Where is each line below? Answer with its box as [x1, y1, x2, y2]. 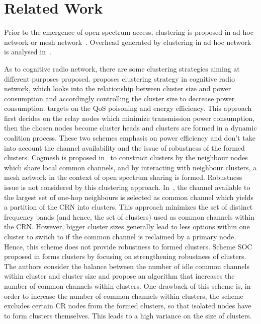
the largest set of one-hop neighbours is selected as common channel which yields [4, 191, 254, 202]
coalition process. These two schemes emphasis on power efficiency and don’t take [4, 133, 255, 143]
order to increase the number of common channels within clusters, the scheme [4, 290, 243, 301]
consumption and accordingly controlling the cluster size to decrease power [4, 93, 235, 103]
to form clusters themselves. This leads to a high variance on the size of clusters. [4, 310, 252, 320]
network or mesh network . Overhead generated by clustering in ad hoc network [4, 36, 251, 47]
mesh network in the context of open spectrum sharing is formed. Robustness [4, 172, 242, 182]
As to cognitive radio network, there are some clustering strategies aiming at [4, 63, 240, 74]
